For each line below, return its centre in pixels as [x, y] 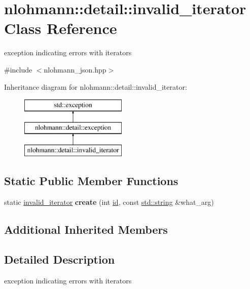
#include [18, 69]
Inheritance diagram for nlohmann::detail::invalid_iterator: [96, 86]
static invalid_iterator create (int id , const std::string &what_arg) [109, 202]
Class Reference [61, 28]
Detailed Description [60, 259]
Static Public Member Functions [91, 181]
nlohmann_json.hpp [75, 69]
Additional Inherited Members [86, 229]
